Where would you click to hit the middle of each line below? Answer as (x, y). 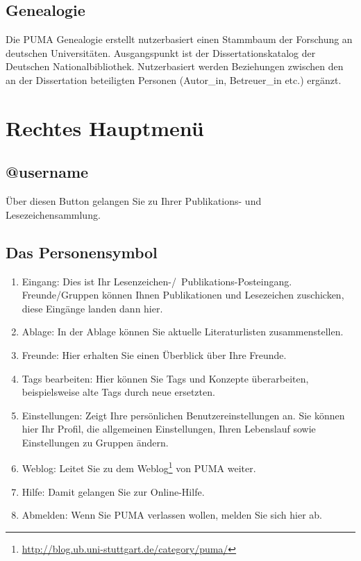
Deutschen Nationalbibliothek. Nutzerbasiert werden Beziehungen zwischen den (175, 66)
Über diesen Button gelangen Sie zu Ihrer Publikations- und (134, 201)
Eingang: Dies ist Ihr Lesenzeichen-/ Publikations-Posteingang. (157, 281)
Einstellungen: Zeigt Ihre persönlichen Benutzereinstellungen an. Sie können (183, 415)
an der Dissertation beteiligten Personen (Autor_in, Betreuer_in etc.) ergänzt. (174, 79)
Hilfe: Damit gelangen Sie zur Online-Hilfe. (113, 491)
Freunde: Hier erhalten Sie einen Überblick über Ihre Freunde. (154, 354)
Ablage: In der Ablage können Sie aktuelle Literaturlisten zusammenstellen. (183, 332)
